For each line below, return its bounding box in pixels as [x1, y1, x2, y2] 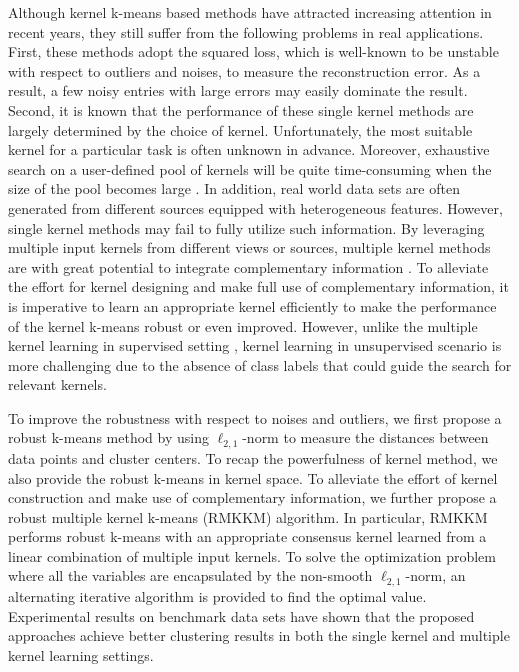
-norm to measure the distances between [242, 427, 489, 448]
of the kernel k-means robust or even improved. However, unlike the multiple [8, 315, 478, 336]
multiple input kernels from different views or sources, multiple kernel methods [8, 237, 491, 258]
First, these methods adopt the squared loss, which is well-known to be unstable [8, 41, 499, 62]
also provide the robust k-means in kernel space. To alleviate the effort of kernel [8, 467, 498, 488]
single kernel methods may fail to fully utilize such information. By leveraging [8, 217, 485, 238]
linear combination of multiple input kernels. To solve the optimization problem [8, 545, 496, 566]
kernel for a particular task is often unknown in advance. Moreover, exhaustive [8, 139, 490, 160]
